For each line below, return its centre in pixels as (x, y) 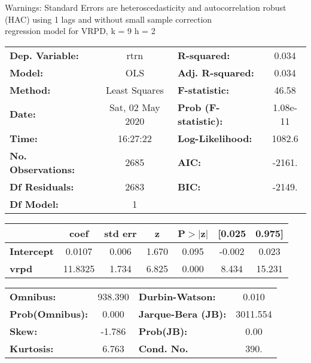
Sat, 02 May (135, 107)
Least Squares (135, 90)
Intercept (32, 251)
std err (121, 233)
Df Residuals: (42, 186)
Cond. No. (163, 348)
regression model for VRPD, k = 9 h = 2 (80, 31)
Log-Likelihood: (215, 138)
